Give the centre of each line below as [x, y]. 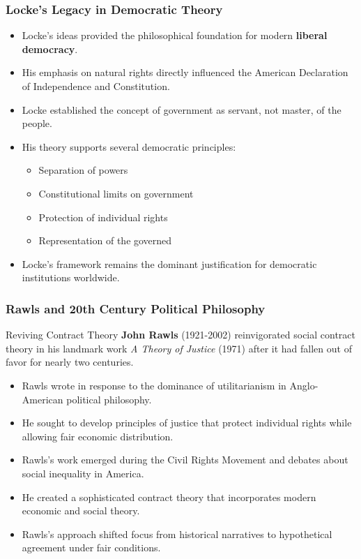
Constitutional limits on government [116, 193]
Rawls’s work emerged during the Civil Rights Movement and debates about [185, 460]
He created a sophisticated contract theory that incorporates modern [169, 497]
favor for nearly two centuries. [70, 362]
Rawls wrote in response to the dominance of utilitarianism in [154, 385]
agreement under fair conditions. [91, 547]
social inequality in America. [83, 473]
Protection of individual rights [103, 217]
